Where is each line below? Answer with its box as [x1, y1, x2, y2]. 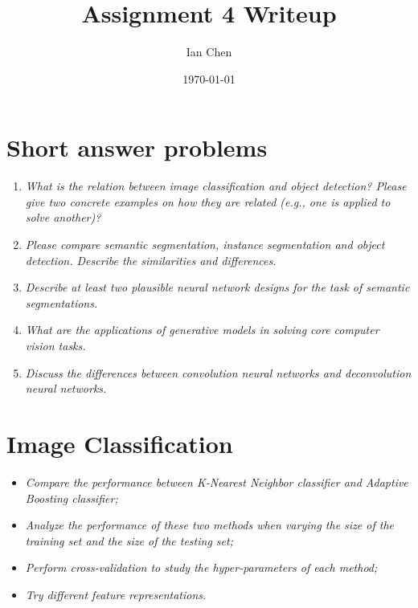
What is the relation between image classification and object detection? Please [25, 178, 407, 194]
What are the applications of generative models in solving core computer [25, 321, 379, 338]
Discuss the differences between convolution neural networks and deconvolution [25, 364, 412, 381]
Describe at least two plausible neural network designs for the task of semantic [25, 279, 410, 296]
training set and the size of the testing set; [25, 532, 233, 549]
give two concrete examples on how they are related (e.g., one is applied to [25, 193, 391, 210]
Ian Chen [186, 43, 232, 60]
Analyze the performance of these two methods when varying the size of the [25, 516, 395, 533]
